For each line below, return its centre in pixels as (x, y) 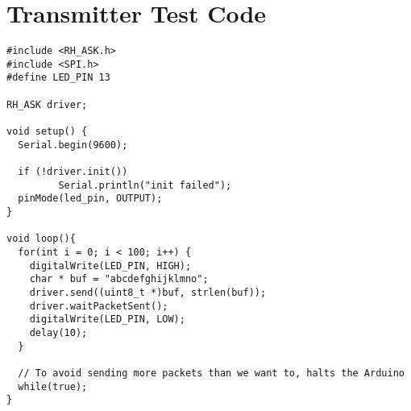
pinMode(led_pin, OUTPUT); (90, 199)
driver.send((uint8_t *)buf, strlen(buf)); (148, 292)
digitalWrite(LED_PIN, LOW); (107, 320)
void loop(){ (41, 239)
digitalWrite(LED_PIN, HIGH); (110, 266)
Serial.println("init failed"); (145, 185)
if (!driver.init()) (73, 172)
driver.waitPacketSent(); (99, 306)
